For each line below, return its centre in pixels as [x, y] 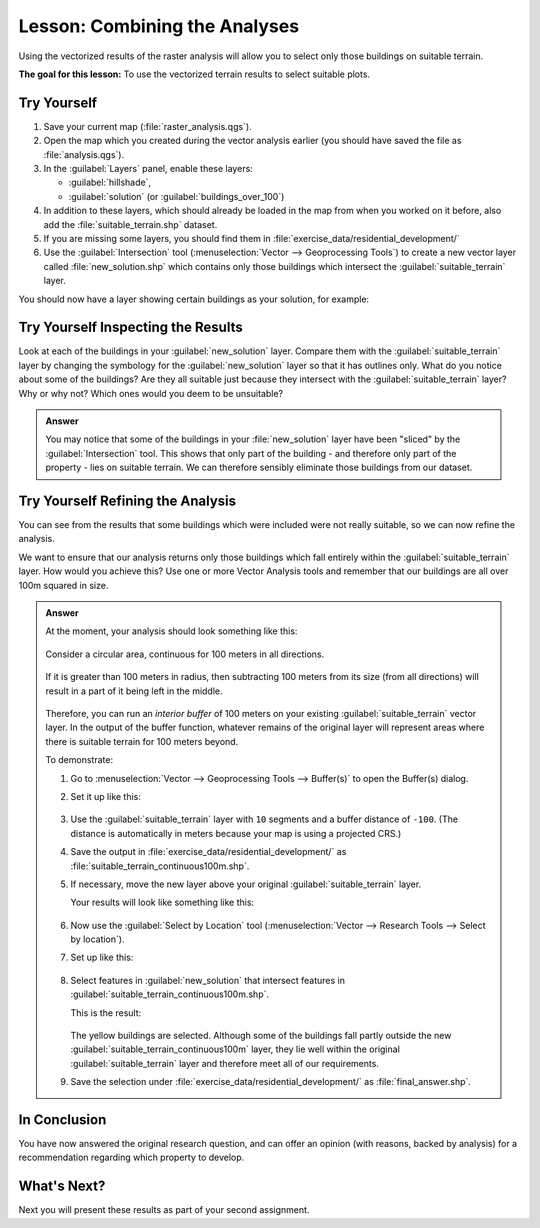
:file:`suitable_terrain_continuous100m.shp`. [160, 866]
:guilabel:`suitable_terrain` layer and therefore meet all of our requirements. [225, 1063]
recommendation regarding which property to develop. [131, 1157]
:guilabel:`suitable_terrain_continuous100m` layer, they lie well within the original [235, 1049]
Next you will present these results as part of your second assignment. [164, 1210]
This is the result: [106, 1012]
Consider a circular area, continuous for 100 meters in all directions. [185, 654]
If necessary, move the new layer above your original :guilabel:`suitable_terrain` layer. [246, 884]
